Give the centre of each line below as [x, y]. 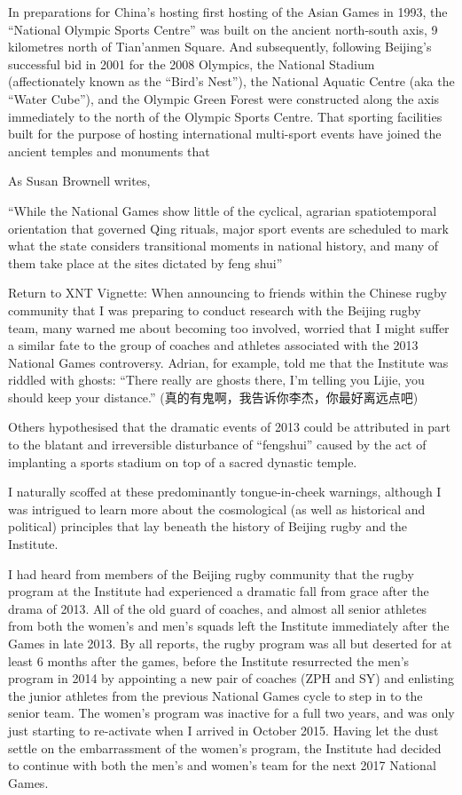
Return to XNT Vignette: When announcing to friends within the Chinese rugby [227, 293]
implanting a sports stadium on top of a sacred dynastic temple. [183, 461]
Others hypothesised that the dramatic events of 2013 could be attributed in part [230, 427]
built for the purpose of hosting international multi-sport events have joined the [225, 134]
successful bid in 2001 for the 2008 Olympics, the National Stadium [192, 64]
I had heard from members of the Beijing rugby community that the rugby [211, 573]
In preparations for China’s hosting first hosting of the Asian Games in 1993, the [228, 12]
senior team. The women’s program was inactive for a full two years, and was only [231, 713]
